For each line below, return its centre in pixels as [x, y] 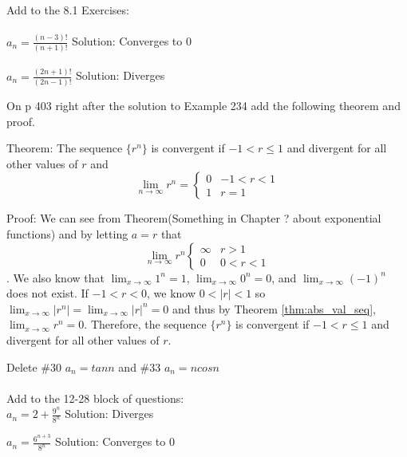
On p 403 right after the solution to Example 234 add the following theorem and [203, 106]
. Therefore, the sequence [145, 324]
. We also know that [55, 277]
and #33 [140, 366]
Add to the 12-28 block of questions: [95, 398]
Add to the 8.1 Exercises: [68, 10]
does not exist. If [47, 293]
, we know [172, 293]
